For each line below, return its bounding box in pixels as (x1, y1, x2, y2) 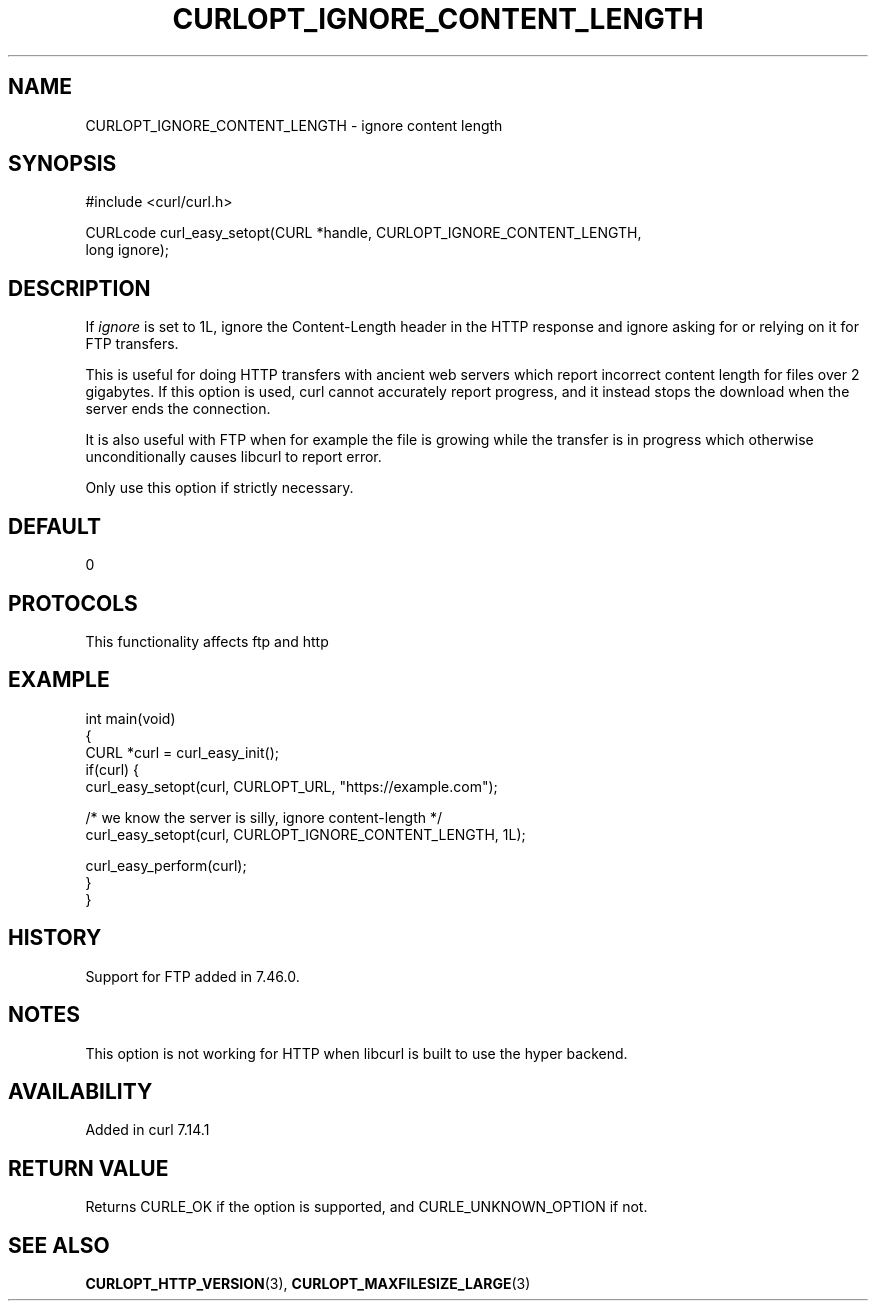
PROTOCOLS (8, 590, 138, 616)
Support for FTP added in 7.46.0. (85, 967, 300, 985)
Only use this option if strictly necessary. (85, 479, 354, 497)
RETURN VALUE (8, 1155, 169, 1181)
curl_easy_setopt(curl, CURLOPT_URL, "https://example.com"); (85, 777, 498, 795)
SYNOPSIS (8, 151, 117, 177)
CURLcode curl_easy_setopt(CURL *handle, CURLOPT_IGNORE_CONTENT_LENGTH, (85, 224, 642, 242)
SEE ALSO (8, 1232, 110, 1258)
